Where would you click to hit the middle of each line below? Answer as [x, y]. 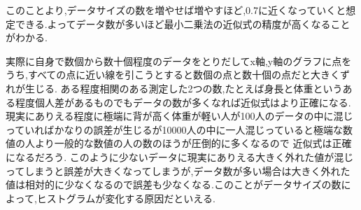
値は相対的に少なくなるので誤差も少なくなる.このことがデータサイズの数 [174, 184]
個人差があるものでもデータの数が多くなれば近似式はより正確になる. [193, 102]
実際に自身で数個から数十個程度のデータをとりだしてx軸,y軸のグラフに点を [179, 61]
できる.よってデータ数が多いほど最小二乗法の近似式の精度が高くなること [183, 23]
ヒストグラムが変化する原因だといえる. [126, 198]
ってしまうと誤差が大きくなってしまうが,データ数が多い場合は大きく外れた [178, 170]
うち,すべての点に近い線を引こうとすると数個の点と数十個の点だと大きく [173, 75]
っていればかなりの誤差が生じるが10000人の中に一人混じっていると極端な [174, 129]
